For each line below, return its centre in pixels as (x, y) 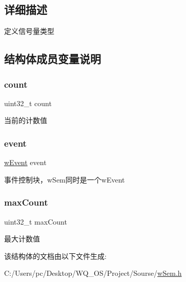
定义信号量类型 (29, 31)
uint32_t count (28, 103)
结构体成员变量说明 (53, 59)
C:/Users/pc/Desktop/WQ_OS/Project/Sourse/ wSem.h (93, 273)
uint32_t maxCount (36, 221)
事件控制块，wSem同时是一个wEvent (65, 179)
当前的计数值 (26, 120)
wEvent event (25, 162)
